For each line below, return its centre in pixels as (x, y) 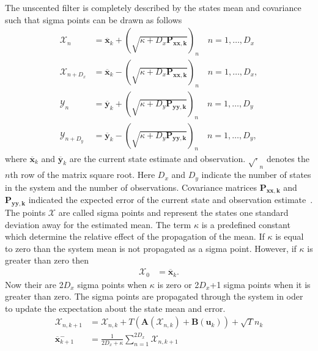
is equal (290, 236)
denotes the (288, 158)
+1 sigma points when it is (260, 284)
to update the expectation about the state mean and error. (115, 308)
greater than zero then (47, 260)
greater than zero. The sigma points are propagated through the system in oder (154, 296)
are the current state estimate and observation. (157, 158)
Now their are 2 (34, 284)
